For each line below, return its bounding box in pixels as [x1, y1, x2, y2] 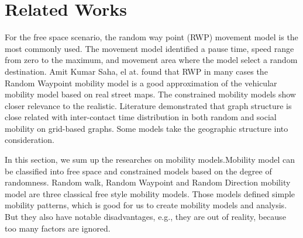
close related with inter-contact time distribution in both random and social [5, 111, 277, 123]
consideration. [5, 134, 54, 146]
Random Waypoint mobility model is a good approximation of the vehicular [5, 76, 277, 89]
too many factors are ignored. [5, 222, 111, 234]
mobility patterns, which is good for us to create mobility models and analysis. [5, 199, 287, 211]
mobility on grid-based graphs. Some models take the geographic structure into [5, 122, 288, 134]
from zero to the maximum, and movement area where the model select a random [5, 54, 298, 66]
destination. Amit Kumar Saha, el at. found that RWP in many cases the [5, 65, 268, 77]
